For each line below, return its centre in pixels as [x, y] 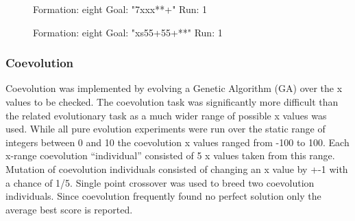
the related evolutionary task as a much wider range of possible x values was [166, 115]
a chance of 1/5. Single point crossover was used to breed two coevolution [160, 182]
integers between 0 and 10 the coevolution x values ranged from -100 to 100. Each [177, 142]
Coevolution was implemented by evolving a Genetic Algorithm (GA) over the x [174, 88]
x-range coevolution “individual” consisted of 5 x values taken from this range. [170, 155]
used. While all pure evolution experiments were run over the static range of [166, 129]
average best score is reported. [69, 209]
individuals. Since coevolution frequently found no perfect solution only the [163, 196]
